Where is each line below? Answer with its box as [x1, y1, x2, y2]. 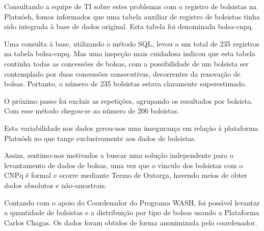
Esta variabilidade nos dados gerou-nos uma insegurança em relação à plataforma [4, 122, 258, 133]
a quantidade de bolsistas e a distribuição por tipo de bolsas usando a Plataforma [4, 207, 259, 218]
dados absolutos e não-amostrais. [4, 179, 107, 190]
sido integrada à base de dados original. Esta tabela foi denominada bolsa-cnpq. [4, 21, 254, 32]
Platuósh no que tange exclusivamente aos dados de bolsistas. [4, 132, 196, 143]
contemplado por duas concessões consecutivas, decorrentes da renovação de [4, 68, 241, 79]
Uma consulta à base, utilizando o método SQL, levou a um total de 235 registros [4, 38, 259, 49]
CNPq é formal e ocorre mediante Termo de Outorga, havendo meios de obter [4, 170, 247, 180]
